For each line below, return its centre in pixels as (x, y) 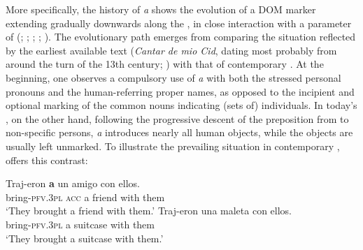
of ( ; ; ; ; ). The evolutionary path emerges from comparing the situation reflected (181, 37)
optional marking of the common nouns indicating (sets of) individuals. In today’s (181, 105)
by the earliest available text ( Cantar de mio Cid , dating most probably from (171, 50)
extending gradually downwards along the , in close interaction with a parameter (179, 23)
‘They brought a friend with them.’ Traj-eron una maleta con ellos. (149, 211)
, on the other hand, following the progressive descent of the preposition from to (177, 118)
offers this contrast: (47, 160)
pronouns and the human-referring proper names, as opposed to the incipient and (180, 91)
